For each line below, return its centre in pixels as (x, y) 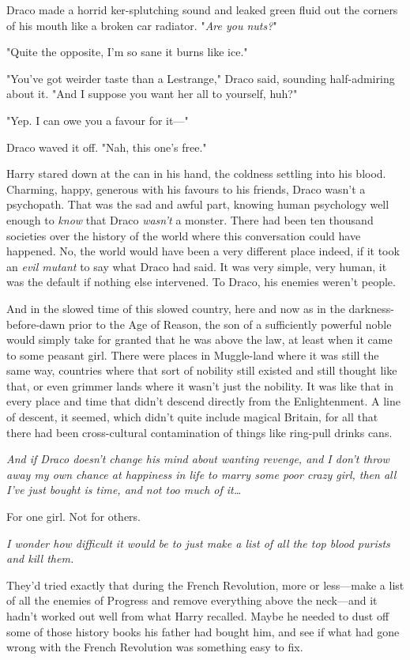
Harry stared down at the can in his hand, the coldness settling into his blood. (196, 173)
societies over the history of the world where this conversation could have (184, 235)
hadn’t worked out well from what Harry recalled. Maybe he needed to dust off (198, 616)
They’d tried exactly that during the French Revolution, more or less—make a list (205, 585)
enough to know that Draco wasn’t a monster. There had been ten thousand (190, 219)
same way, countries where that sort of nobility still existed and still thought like (202, 370)
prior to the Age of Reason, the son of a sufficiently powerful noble (230, 324)
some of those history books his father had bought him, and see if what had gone (203, 631)
